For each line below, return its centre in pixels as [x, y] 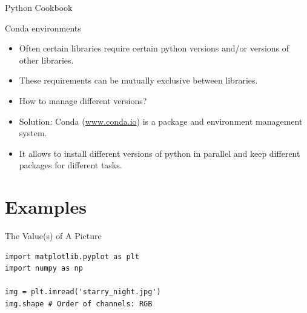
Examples [46, 207]
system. [33, 133]
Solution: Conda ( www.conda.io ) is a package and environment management [161, 121]
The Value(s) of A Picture [53, 236]
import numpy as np [44, 269]
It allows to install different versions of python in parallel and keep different [160, 153]
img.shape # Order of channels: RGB [79, 304]
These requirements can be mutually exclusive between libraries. [138, 80]
